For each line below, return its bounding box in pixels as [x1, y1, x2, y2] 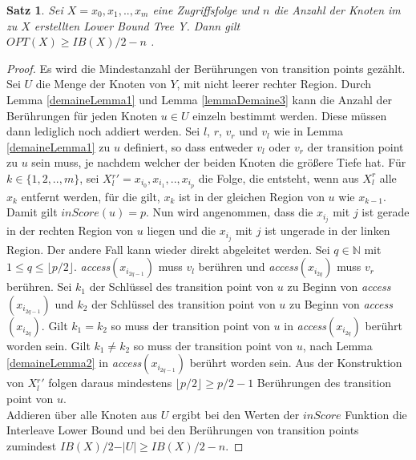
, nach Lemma [302, 337, 373, 353]
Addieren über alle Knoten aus [6, 406, 158, 422]
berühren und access [198, 258, 298, 275]
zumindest [6, 437, 57, 454]
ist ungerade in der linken [265, 222, 390, 239]
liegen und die [147, 222, 216, 239]
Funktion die [345, 406, 407, 422]
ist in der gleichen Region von [179, 188, 325, 204]
